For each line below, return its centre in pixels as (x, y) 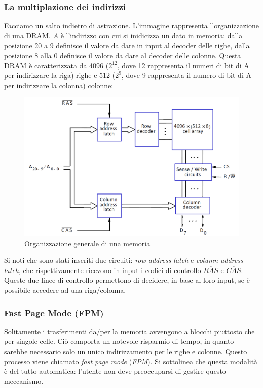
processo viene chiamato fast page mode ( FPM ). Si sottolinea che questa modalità (131, 361)
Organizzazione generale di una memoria (87, 243)
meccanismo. (24, 381)
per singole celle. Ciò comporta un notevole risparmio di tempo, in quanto (119, 341)
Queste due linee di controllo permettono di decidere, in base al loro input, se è (127, 280)
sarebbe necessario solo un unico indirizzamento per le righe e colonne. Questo (126, 351)
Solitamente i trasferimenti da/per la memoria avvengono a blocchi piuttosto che (129, 331)
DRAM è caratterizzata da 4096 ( (57, 65)
